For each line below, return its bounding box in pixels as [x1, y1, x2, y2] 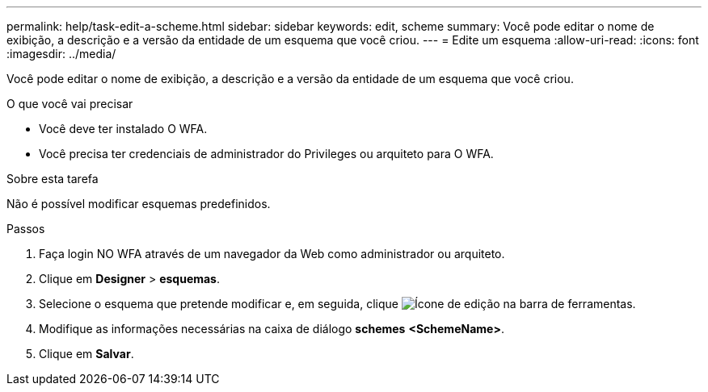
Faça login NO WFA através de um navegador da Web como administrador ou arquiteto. [39, 247, 505, 261]
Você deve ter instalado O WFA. [39, 122, 208, 136]
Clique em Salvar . [39, 347, 134, 361]
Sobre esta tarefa [6, 172, 99, 186]
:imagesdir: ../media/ [6, 47, 116, 60]
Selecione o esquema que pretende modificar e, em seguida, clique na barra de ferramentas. [39, 297, 636, 311]
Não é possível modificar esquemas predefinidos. [6, 197, 271, 211]
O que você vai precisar [6, 97, 133, 111]
